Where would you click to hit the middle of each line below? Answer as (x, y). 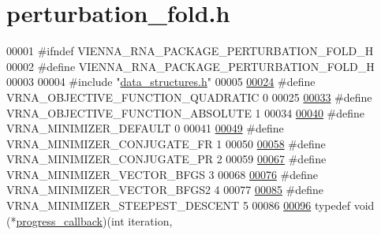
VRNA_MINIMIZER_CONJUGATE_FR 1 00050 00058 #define (166, 143)
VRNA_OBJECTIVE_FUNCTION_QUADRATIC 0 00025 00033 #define (189, 97)
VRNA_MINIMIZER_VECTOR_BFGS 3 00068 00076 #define (162, 174)
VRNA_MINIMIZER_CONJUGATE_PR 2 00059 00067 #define (166, 159)
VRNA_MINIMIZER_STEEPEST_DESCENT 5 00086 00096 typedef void (190, 205)
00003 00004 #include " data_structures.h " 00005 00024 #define (161, 82)
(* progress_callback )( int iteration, (90, 220)
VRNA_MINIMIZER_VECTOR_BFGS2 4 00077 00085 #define (165, 190)
